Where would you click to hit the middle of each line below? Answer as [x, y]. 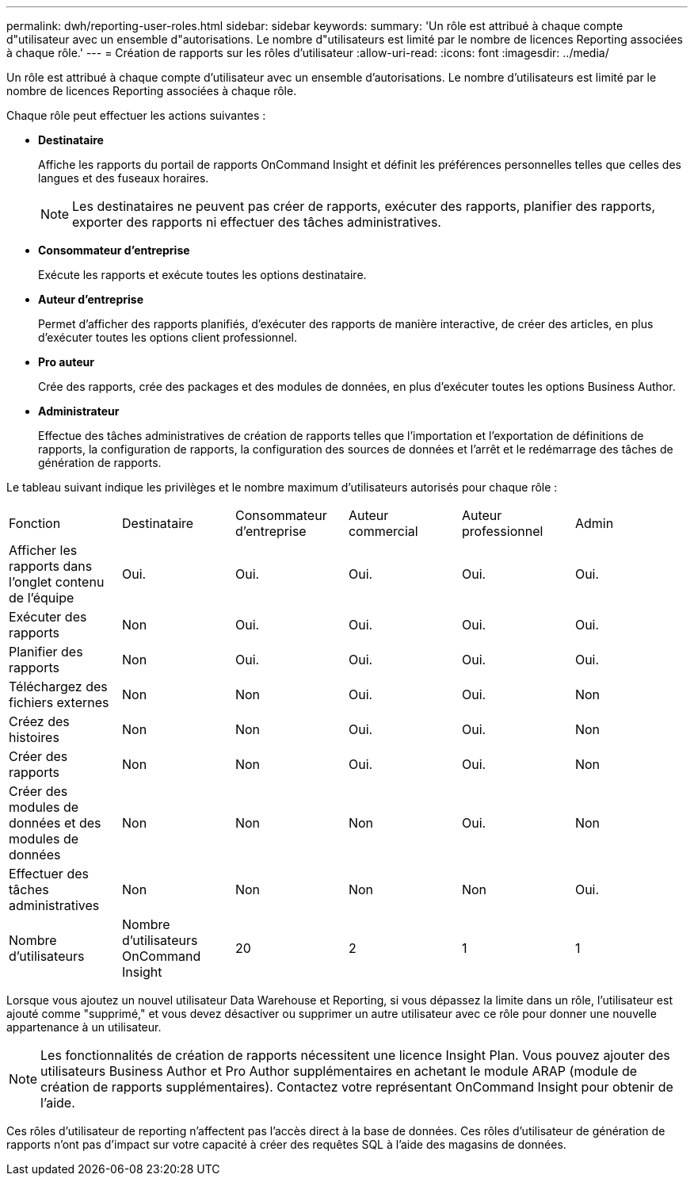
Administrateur [79, 411]
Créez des [39, 721]
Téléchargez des [58, 687]
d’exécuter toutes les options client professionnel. [168, 337]
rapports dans [51, 566]
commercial [383, 531]
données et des [55, 823]
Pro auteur [66, 362]
